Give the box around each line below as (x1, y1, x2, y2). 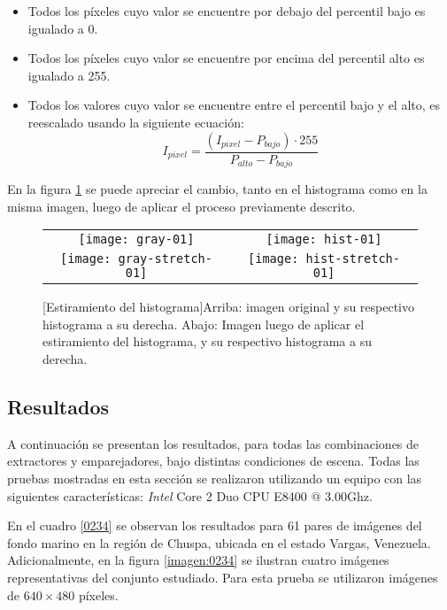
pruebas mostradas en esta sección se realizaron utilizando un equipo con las (7, 469, 422, 487)
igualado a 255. (27, 66, 111, 84)
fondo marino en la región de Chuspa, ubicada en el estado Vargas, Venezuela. (7, 533, 431, 552)
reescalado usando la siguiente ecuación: (27, 112, 244, 131)
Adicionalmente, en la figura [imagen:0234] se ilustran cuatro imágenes (7, 551, 389, 569)
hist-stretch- (305, 251, 400, 266)
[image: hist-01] (266, 232, 382, 247)
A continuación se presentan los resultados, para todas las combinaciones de (7, 434, 420, 452)
